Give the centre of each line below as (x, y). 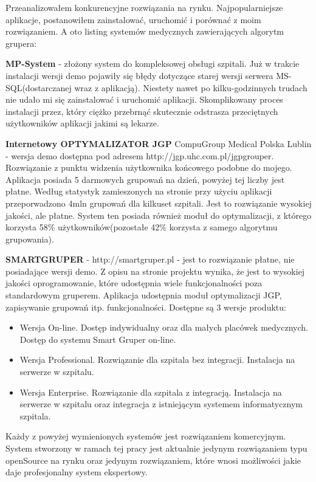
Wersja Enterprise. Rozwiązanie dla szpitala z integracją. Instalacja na (151, 392)
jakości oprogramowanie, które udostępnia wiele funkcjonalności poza (134, 283)
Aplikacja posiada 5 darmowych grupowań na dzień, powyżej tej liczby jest (145, 179)
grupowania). (30, 239)
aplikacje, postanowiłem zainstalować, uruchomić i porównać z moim (133, 19)
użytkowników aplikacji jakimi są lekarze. (82, 123)
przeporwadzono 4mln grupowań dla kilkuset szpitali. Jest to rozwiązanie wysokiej (159, 203)
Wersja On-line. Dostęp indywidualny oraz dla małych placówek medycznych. (164, 327)
